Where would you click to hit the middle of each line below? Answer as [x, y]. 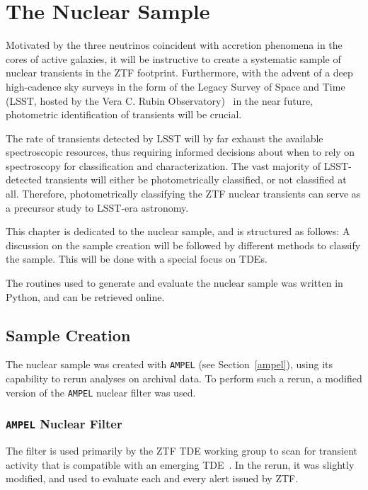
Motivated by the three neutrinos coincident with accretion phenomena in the [174, 45]
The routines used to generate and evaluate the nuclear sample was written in [174, 283]
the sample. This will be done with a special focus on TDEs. [137, 259]
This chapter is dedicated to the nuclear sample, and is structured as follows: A [178, 231]
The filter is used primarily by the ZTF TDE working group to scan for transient [182, 451]
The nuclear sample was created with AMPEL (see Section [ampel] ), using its [169, 364]
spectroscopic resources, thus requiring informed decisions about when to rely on [180, 152]
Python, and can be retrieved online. [85, 296]
